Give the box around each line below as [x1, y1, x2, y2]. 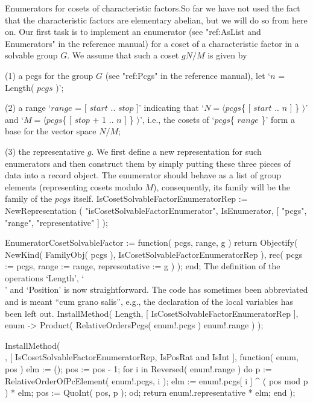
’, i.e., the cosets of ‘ [139, 113, 215, 125]
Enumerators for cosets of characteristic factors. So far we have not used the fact [5, 2, 300, 14]
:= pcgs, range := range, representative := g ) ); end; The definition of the [5, 260, 280, 272]
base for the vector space [5, 125, 96, 137]
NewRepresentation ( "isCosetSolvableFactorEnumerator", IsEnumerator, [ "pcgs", [5, 204, 307, 216]
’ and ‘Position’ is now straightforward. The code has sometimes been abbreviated [5, 283, 308, 296]
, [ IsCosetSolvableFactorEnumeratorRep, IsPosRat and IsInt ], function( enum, [5, 351, 299, 363]
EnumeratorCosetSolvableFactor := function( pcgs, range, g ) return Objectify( [5, 236, 298, 249]
